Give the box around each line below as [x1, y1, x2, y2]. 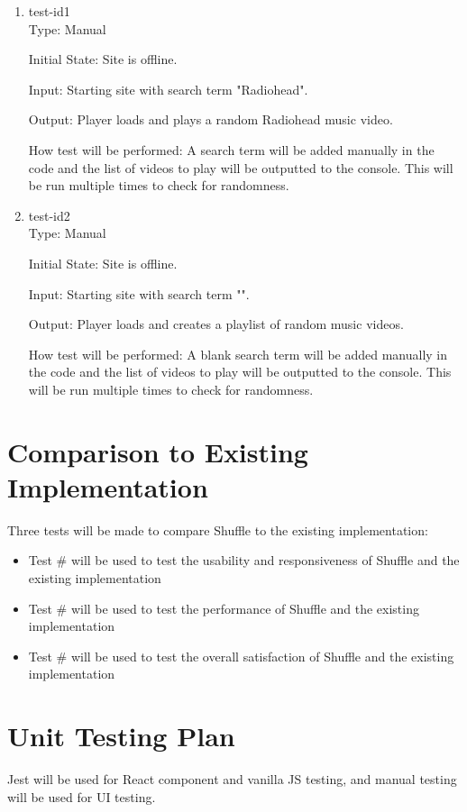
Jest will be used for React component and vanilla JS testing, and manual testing [7, 770, 457, 789]
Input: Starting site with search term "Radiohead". [28, 79, 308, 98]
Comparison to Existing [7, 433, 308, 470]
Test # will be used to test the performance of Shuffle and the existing [28, 598, 419, 617]
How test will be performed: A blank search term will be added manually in [28, 344, 448, 363]
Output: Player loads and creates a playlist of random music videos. [28, 315, 404, 333]
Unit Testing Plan [7, 717, 235, 754]
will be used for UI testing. [7, 787, 156, 806]
